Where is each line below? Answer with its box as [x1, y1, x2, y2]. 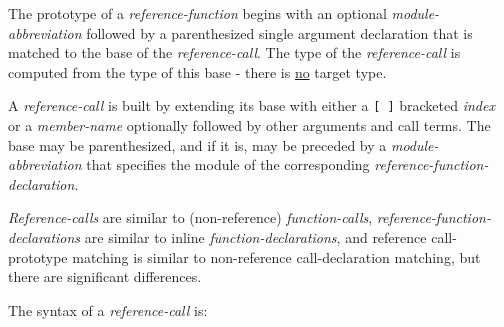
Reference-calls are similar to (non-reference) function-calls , [8, 207, 373, 228]
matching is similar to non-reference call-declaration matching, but [72, 246, 481, 267]
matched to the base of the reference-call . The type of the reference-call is [8, 42, 461, 63]
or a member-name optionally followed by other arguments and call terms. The [8, 115, 491, 136]
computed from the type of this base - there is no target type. [8, 61, 387, 82]
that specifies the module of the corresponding [86, 154, 370, 175]
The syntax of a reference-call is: [8, 299, 208, 320]
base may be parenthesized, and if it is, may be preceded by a [8, 134, 387, 155]
